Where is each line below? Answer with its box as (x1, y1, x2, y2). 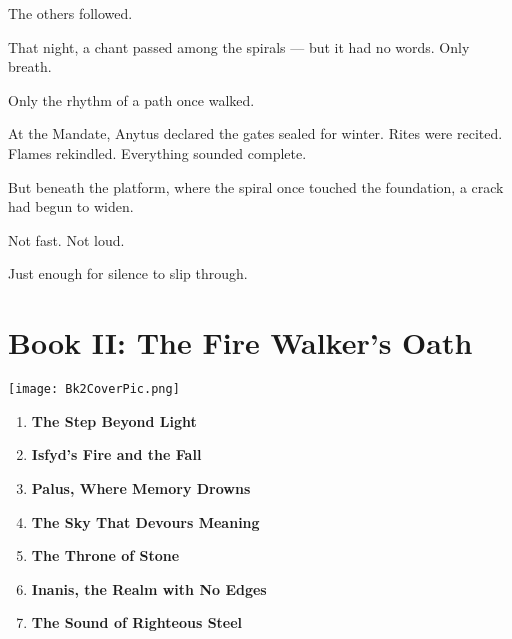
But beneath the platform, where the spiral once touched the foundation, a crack (8, 176, 504, 197)
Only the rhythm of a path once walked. (8, 89, 255, 110)
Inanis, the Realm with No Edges (31, 578, 267, 599)
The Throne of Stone (31, 545, 180, 566)
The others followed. (8, 3, 133, 23)
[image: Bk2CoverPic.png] (8, 382, 180, 397)
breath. (8, 56, 52, 77)
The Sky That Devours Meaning (31, 511, 260, 532)
